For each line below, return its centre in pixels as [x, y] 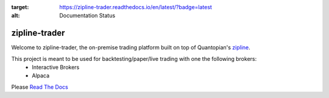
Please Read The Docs [40, 87]
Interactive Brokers [56, 68]
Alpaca [41, 75]
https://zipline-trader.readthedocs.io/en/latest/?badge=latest [136, 7]
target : [20, 7]
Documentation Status [87, 16]
